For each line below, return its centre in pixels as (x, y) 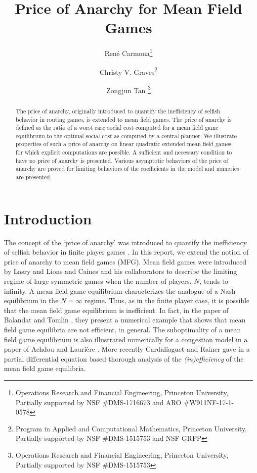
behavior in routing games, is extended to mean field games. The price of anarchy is (124, 119)
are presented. (34, 177)
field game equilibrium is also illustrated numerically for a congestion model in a (126, 339)
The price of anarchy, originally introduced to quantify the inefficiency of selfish (118, 111)
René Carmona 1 (128, 52)
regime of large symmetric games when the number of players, (98, 281)
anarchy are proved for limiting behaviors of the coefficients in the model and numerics (127, 169)
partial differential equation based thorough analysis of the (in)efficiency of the (124, 358)
